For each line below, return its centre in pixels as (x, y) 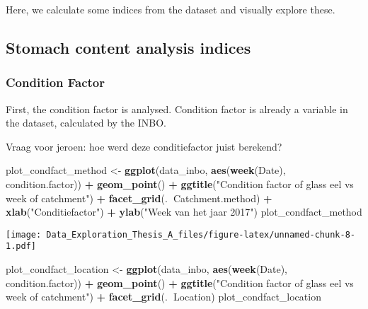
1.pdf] (21, 246)
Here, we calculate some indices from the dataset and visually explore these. (171, 9)
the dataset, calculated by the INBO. (86, 123)
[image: (24, 234)
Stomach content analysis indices (128, 47)
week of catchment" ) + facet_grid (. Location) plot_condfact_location (163, 297)
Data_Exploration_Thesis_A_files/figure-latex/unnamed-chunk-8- (201, 234)
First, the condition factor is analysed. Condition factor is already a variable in (177, 109)
